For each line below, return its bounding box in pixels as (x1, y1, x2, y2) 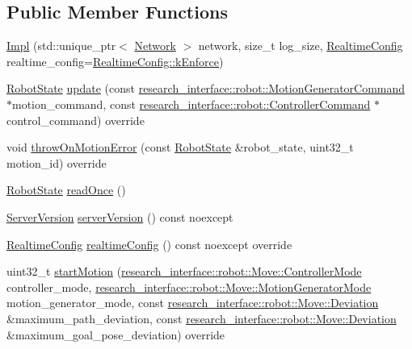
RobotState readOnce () (6, 181, 126, 198)
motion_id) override (6, 154, 107, 171)
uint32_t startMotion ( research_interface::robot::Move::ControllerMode (6, 263, 362, 280)
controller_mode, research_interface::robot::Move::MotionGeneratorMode (6, 278, 372, 295)
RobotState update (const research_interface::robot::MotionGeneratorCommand (6, 80, 406, 97)
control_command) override (6, 111, 145, 128)
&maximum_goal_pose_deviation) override (6, 326, 225, 343)
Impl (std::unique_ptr (6, 37, 116, 54)
